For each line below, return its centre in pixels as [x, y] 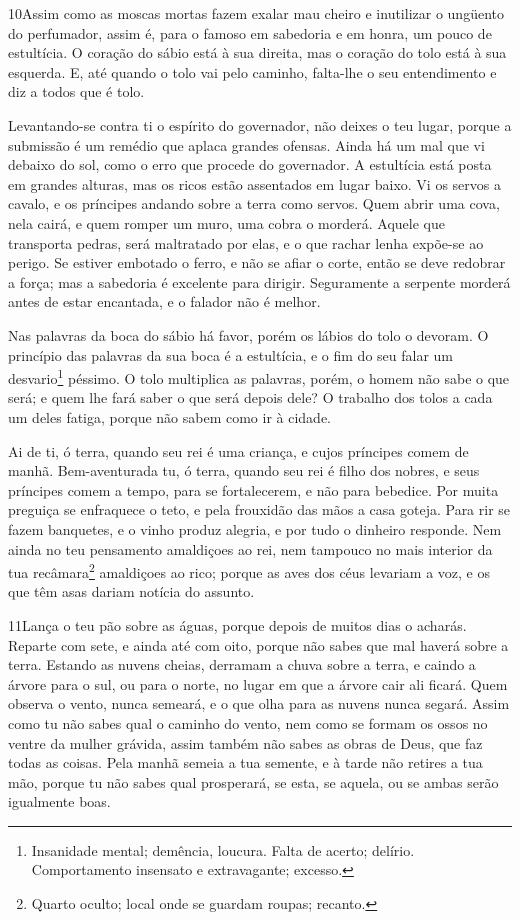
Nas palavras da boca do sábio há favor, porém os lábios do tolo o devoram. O [248, 334]
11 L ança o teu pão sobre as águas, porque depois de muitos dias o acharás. [237, 624]
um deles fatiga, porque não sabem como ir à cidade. [169, 416]
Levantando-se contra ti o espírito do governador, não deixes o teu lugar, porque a [260, 124]
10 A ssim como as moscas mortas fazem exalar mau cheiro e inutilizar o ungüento [256, 13]
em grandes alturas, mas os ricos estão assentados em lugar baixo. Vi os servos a [254, 183]
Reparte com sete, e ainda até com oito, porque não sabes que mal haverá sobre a [258, 644]
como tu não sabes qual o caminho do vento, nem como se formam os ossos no [248, 722]
